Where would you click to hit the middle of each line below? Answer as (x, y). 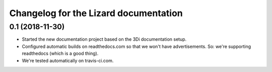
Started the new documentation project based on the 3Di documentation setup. (104, 39)
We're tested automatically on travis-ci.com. (68, 60)
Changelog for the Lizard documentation (96, 13)
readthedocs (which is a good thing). (60, 53)
